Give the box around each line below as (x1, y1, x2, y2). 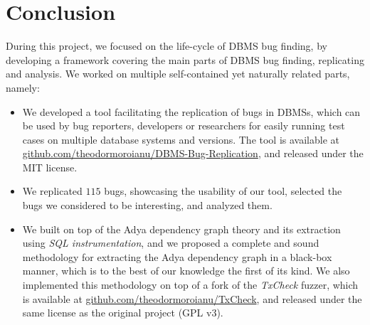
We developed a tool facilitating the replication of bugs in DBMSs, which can (22, 104, 361, 119)
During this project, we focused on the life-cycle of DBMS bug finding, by (6, 38, 327, 53)
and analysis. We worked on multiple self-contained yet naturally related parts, (6, 66, 350, 81)
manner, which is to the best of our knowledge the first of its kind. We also (22, 263, 350, 278)
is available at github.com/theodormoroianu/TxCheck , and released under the (22, 291, 362, 306)
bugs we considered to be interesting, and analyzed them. (22, 198, 273, 213)
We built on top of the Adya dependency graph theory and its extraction (22, 221, 341, 236)
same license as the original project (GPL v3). (22, 305, 223, 320)
